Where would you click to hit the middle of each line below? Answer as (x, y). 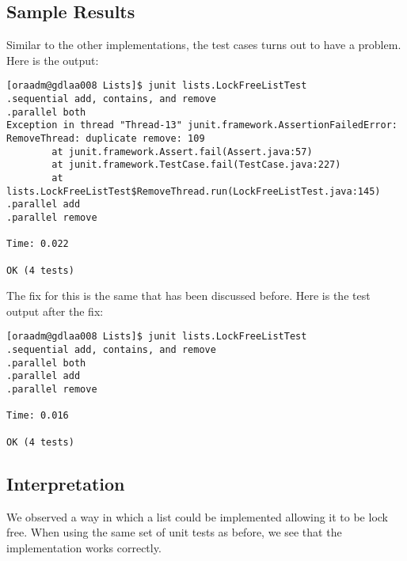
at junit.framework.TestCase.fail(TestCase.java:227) (196, 165)
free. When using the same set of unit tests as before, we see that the (174, 532)
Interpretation (66, 483)
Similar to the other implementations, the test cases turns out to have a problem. (204, 45)
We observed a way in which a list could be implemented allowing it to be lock (197, 516)
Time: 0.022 (38, 244)
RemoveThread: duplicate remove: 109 (106, 139)
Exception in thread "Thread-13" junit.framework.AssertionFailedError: (202, 125)
